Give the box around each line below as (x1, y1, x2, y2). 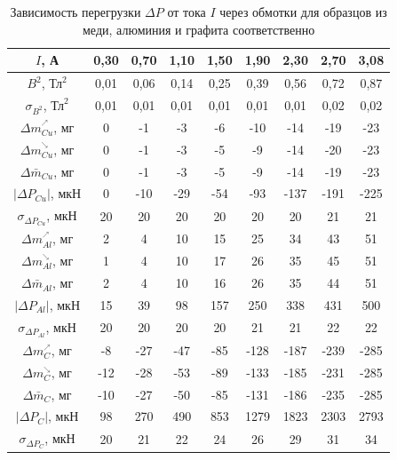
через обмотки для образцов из (219, 3, 387, 20)
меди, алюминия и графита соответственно (83, 20, 315, 38)
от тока (167, 3, 206, 20)
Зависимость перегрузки (10, 3, 141, 20)
